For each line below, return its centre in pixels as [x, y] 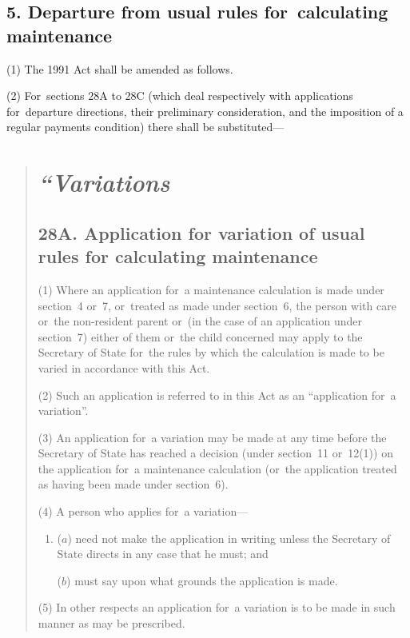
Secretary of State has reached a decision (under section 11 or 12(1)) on [215, 453]
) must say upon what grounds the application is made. [202, 580]
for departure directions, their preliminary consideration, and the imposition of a [205, 111]
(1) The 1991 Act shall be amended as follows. [120, 68]
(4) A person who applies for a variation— [143, 511]
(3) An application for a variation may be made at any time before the [212, 437]
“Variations [104, 182]
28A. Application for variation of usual [201, 232]
